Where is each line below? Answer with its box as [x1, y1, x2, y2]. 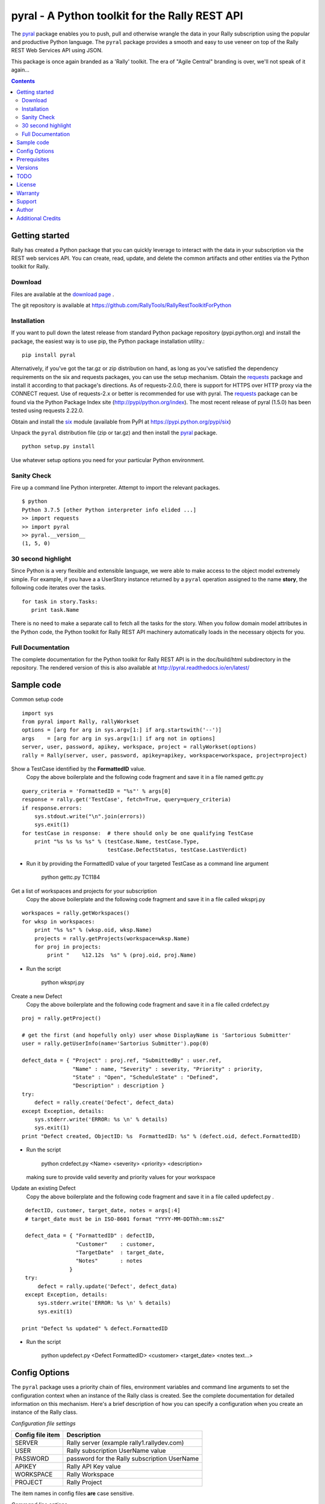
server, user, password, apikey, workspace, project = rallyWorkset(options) [22, 744, 257, 750]
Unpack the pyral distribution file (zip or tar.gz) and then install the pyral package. [11, 429, 218, 436]
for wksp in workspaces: [22, 918, 95, 925]
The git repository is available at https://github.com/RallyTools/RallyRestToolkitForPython [11, 301, 232, 309]
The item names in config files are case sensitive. [11, 1490, 134, 1497]
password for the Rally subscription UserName [66, 1455, 199, 1463]
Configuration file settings [11, 1420, 76, 1427]
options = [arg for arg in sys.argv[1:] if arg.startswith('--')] [22, 727, 222, 733]
